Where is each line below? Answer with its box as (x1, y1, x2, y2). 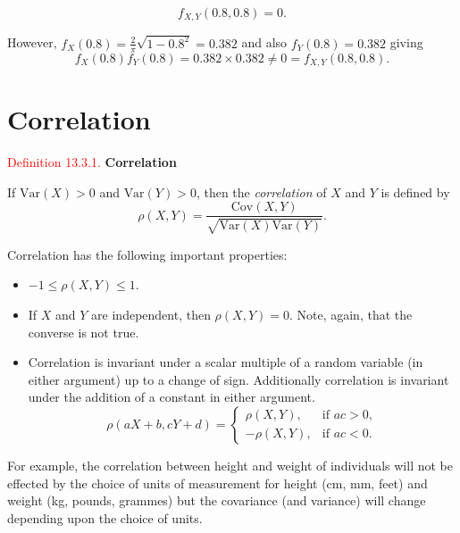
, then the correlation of (196, 182, 327, 201)
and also (241, 33, 288, 52)
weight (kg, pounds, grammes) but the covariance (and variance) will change (7, 491, 426, 510)
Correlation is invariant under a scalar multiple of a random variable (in (28, 353, 423, 371)
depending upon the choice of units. (7, 508, 203, 527)
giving (389, 33, 423, 52)
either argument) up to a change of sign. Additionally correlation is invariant (28, 370, 449, 388)
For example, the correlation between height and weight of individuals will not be (7, 455, 453, 474)
